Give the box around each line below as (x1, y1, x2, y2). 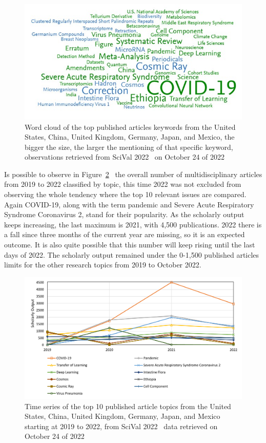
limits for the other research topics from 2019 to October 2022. (4, 259, 201, 270)
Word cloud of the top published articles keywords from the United (25, 121, 236, 132)
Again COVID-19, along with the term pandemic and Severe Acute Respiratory (4, 199, 254, 209)
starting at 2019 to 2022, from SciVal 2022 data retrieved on (25, 420, 218, 431)
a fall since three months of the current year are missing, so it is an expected (4, 229, 245, 240)
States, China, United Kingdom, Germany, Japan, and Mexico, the (25, 131, 235, 142)
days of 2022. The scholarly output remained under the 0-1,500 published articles (4, 249, 259, 260)
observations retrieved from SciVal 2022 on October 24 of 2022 (25, 151, 225, 162)
